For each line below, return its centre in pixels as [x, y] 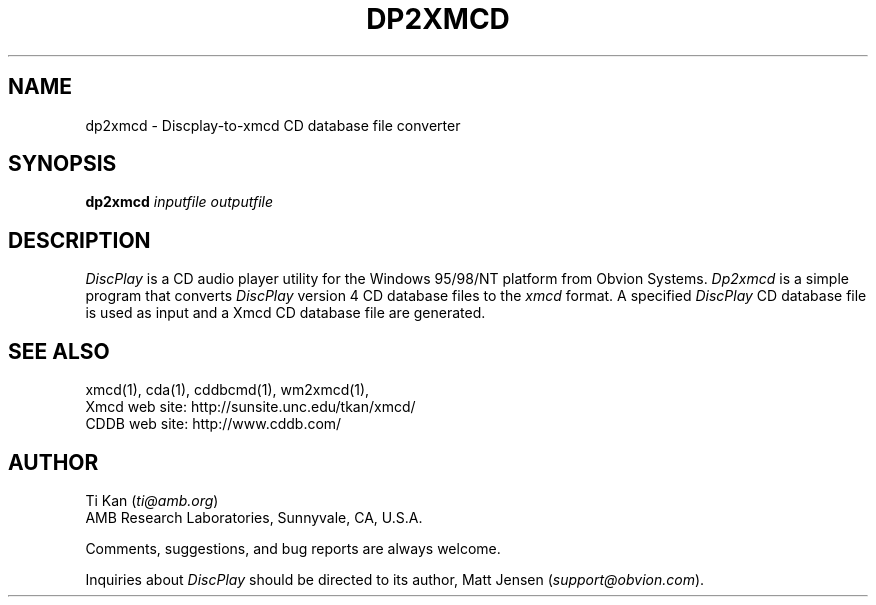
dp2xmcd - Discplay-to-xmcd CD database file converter [273, 125]
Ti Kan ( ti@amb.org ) [152, 500]
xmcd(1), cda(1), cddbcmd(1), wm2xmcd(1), [227, 390]
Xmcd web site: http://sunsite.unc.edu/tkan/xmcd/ [250, 407]
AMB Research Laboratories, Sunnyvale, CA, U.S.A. [254, 517]
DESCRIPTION [79, 240]
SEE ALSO [59, 351]
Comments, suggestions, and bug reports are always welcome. [293, 548]
